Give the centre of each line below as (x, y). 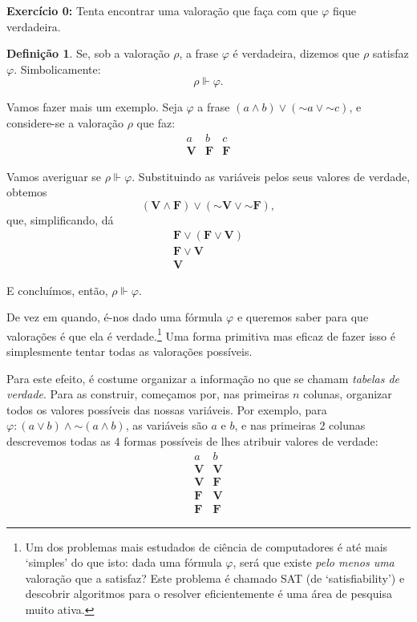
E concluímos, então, (57, 290)
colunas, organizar (348, 394)
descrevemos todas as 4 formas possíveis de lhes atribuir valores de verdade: (192, 440)
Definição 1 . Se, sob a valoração (88, 53)
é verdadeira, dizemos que (296, 53)
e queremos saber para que (303, 317)
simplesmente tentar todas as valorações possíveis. (130, 351)
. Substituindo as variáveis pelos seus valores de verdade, (271, 176)
